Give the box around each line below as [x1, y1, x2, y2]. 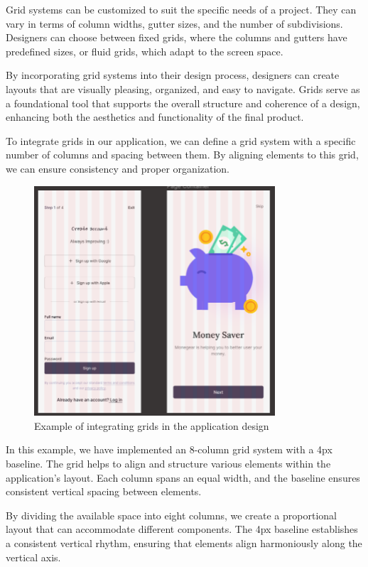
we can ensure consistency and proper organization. [6, 161, 229, 175]
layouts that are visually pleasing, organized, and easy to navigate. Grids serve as [6, 81, 360, 96]
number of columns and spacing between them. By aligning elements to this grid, [6, 147, 359, 162]
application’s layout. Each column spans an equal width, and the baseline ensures [6, 470, 360, 485]
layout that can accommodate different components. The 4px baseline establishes [6, 522, 358, 536]
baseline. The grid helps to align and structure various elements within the [6, 456, 331, 471]
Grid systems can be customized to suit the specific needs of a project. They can [6, 2, 357, 16]
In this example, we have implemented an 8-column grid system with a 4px [6, 442, 332, 457]
